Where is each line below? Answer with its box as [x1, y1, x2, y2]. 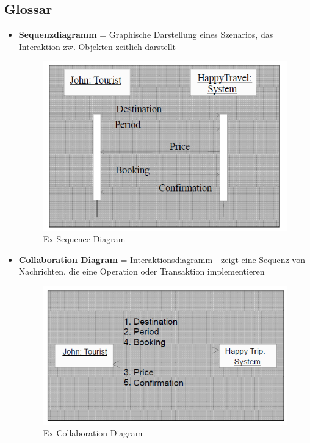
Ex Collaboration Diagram [43, 427, 143, 439]
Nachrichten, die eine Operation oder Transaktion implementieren [18, 265, 265, 278]
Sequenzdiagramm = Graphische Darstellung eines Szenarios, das [18, 28, 273, 41]
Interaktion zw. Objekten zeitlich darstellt [18, 40, 176, 52]
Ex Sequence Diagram [43, 232, 126, 245]
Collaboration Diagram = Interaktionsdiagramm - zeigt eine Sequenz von [18, 253, 306, 265]
